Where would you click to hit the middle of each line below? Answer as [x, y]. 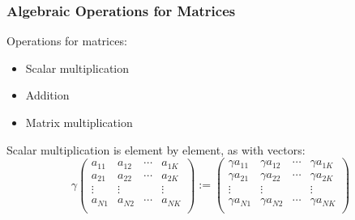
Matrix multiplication [79, 122]
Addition [47, 95]
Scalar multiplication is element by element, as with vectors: [156, 149]
